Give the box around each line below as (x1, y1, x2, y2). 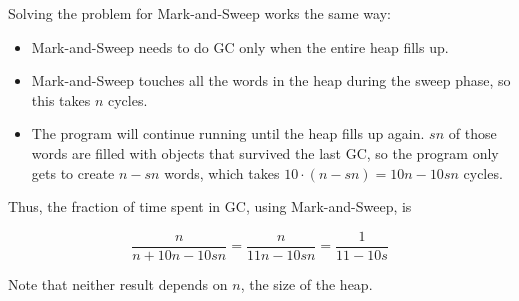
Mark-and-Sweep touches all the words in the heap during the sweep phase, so (31, 70, 511, 91)
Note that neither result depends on (8, 273, 228, 294)
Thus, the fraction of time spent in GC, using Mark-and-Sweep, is (8, 196, 412, 217)
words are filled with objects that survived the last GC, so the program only (31, 142, 499, 163)
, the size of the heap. (240, 273, 373, 294)
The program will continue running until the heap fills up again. (31, 123, 425, 144)
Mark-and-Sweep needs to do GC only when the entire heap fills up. (31, 36, 449, 57)
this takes (31, 89, 91, 110)
